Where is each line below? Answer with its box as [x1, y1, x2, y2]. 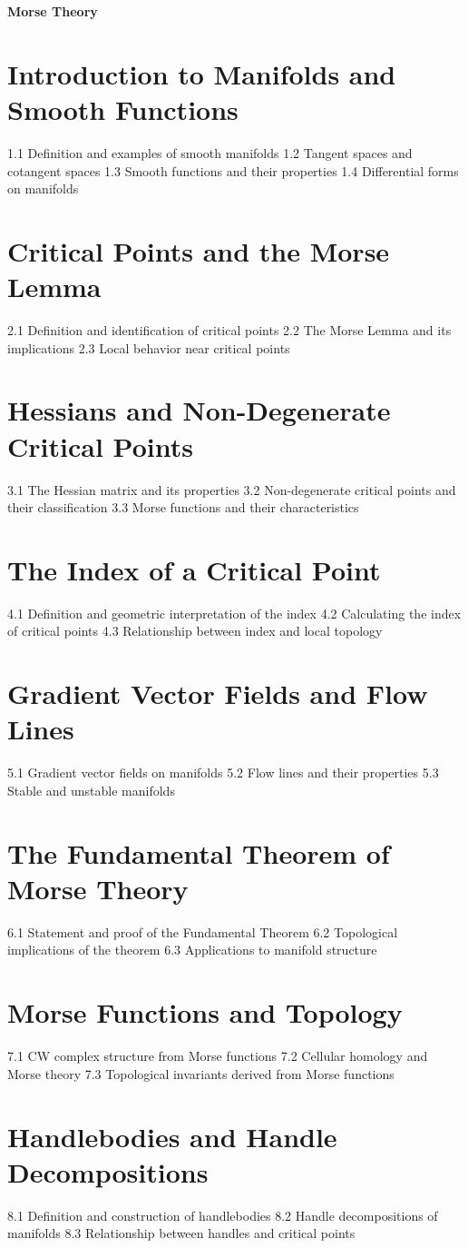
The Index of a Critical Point [7, 550, 381, 588]
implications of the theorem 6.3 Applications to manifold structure [7, 940, 377, 959]
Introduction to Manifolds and [7, 54, 396, 92]
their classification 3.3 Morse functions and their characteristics [7, 498, 359, 517]
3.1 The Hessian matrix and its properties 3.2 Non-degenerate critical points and [7, 480, 456, 499]
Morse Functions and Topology [7, 994, 403, 1031]
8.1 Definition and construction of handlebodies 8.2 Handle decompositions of [7, 1205, 438, 1224]
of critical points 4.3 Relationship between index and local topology [7, 621, 383, 640]
